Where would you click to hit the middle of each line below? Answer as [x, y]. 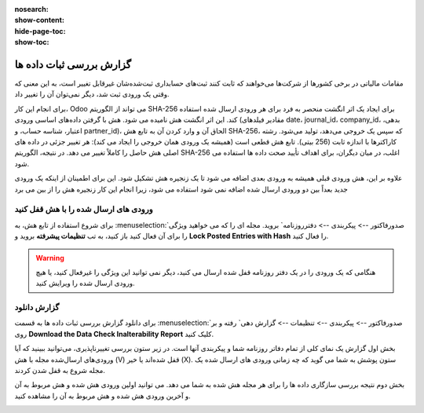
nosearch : [31, 9]
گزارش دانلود [37, 308]
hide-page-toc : [40, 31]
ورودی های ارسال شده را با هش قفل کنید [84, 210]
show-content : [39, 20]
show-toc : [32, 42]
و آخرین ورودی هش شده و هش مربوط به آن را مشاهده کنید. [103, 396]
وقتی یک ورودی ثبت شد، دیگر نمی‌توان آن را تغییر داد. [92, 94]
